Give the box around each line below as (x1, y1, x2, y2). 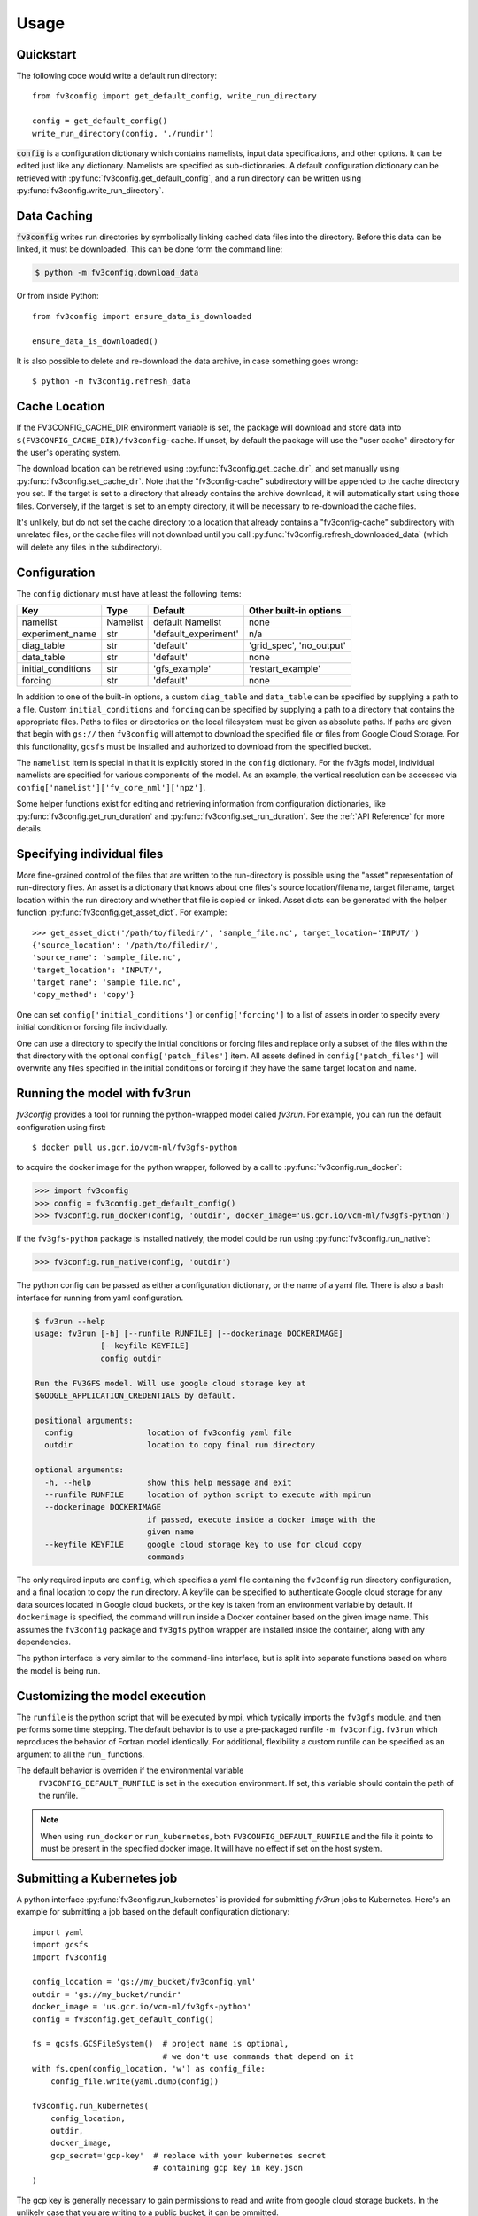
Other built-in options (248, 605, 342, 617)
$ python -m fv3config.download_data (35, 268, 199, 278)
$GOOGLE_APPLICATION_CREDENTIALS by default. (35, 1390, 236, 1401)
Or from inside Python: (16, 291, 99, 301)
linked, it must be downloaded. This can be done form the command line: (16, 244, 283, 254)
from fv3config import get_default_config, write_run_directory (32, 91, 318, 101)
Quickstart (16, 47, 77, 62)
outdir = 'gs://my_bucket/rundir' (32, 1989, 181, 1999)
